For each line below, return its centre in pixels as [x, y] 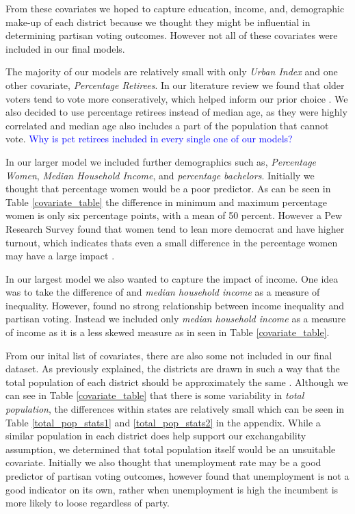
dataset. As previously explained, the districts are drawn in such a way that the [173, 369]
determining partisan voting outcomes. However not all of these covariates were [172, 35]
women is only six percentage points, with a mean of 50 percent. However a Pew [174, 215]
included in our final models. [65, 48]
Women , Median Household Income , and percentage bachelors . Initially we [160, 175]
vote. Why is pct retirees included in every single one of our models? [149, 139]
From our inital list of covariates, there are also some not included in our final [169, 355]
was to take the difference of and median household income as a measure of [163, 292]
